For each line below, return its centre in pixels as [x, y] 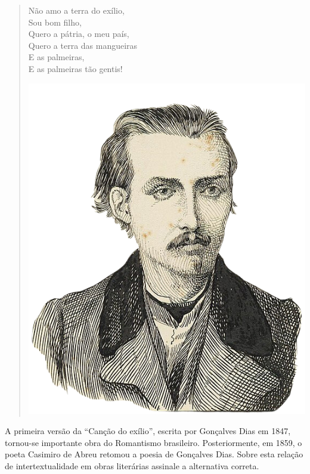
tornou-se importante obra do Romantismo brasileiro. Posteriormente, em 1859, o [154, 442]
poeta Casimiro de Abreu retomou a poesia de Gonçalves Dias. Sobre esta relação [154, 454]
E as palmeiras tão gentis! [75, 68]
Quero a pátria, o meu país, [79, 34]
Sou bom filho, [55, 22]
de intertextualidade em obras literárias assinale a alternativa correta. [132, 465]
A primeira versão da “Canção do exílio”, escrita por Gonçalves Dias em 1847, [148, 430]
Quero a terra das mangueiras [83, 45]
